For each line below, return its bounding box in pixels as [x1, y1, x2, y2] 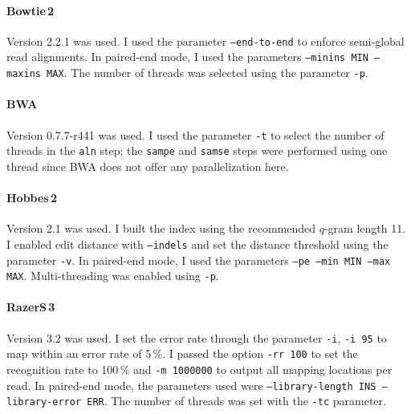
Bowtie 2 [6, 2, 55, 18]
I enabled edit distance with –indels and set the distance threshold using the [6, 235, 389, 252]
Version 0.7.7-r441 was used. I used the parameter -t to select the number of [6, 126, 385, 143]
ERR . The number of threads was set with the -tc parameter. [87, 392, 386, 409]
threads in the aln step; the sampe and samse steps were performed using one [6, 142, 388, 159]
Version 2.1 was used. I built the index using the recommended [6, 220, 315, 237]
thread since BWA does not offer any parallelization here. [6, 157, 289, 174]
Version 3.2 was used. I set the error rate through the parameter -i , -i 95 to [6, 329, 387, 346]
